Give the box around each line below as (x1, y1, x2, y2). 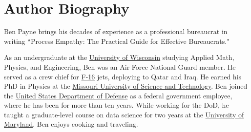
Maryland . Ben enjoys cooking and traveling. (4, 119, 138, 129)
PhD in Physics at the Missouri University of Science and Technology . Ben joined (4, 81, 248, 91)
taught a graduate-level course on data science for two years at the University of (4, 109, 244, 119)
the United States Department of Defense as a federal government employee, (4, 90, 232, 100)
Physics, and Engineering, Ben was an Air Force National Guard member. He (4, 61, 236, 72)
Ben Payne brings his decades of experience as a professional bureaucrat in (4, 26, 228, 37)
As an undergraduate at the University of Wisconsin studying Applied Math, (4, 52, 234, 62)
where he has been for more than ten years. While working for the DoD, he (4, 100, 229, 110)
